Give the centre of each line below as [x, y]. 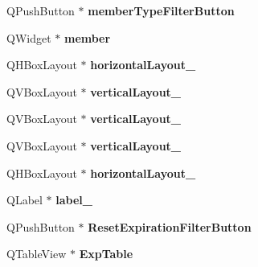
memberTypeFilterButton [161, 10]
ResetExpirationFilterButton [170, 226]
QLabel [25, 200]
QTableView [37, 254]
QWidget [29, 37]
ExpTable [106, 254]
